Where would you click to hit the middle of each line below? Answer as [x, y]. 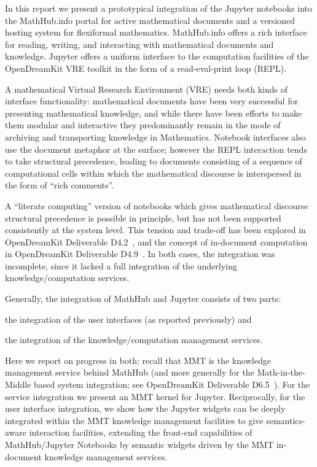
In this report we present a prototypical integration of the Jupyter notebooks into [159, 8]
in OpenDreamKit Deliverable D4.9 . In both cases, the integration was [140, 254]
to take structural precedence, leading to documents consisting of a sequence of [154, 161]
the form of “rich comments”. [60, 185]
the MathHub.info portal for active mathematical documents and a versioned [150, 20]
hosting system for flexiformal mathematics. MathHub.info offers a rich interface [156, 32]
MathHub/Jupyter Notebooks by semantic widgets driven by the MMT [139, 444]
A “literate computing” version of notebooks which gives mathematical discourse [157, 205]
